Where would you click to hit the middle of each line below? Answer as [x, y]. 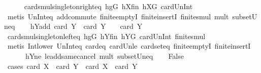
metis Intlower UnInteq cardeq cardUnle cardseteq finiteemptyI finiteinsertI [129, 46]
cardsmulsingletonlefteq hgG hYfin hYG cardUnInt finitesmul [106, 36]
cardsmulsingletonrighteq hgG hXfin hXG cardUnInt [108, 6]
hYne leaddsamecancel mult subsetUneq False [104, 56]
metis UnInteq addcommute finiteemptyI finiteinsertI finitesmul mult [118, 16]
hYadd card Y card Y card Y [86, 26]
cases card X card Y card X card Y [72, 66]
